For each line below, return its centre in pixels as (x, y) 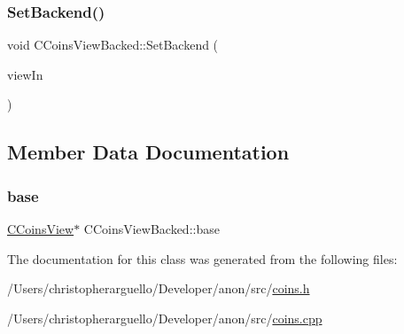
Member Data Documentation (148, 152)
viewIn (25, 74)
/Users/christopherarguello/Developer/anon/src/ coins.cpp (165, 318)
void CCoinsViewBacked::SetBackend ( (113, 45)
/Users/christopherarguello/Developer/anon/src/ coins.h (159, 288)
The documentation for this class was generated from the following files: (202, 258)
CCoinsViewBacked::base (151, 229)
